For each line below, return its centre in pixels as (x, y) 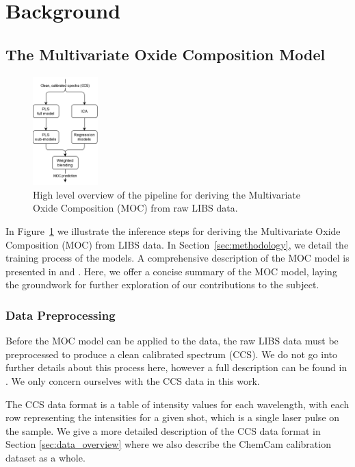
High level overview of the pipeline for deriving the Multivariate (167, 194)
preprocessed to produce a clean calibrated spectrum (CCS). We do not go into (171, 354)
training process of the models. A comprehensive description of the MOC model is (177, 258)
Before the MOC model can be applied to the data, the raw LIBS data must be (172, 341)
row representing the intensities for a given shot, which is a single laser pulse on (173, 417)
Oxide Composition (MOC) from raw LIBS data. (135, 208)
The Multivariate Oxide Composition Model (166, 54)
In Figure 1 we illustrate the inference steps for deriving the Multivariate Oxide (173, 231)
